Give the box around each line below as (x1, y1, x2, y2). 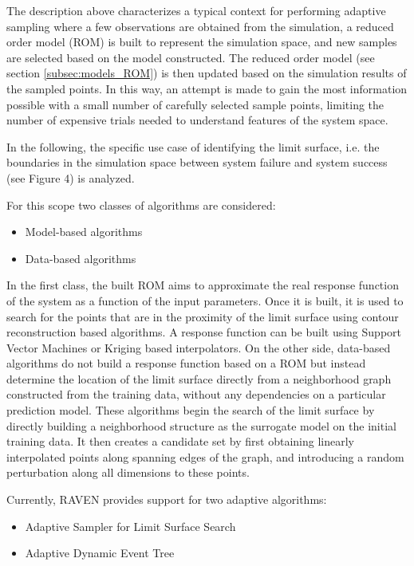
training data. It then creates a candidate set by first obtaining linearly (6, 433, 354, 450)
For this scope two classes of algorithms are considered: (6, 196, 276, 213)
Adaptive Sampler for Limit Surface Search (25, 517, 236, 534)
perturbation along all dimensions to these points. (6, 464, 250, 481)
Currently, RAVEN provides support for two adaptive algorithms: (6, 491, 327, 508)
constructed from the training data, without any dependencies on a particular (6, 386, 386, 403)
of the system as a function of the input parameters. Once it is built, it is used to (6, 292, 404, 309)
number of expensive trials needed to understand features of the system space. (6, 112, 388, 128)
